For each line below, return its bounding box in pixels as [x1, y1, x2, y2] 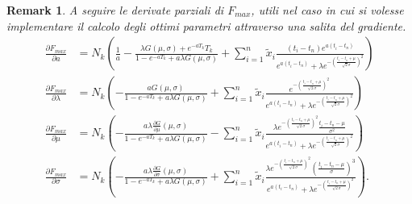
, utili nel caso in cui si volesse [251, 2, 404, 18]
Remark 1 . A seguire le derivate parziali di [6, 2, 224, 18]
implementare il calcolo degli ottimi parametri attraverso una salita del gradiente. [6, 17, 406, 34]
